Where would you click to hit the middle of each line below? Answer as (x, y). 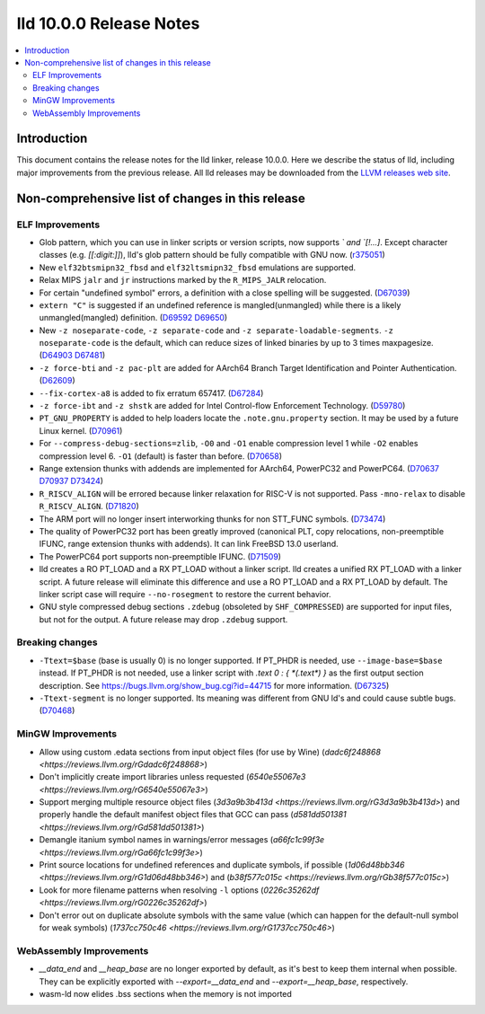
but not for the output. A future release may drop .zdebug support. (163, 619)
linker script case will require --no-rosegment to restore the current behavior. (185, 594)
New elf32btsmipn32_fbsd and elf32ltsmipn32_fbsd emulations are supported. (198, 267)
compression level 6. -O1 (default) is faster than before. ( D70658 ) (161, 456)
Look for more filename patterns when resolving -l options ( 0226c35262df (179, 890)
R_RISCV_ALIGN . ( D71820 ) (89, 507)
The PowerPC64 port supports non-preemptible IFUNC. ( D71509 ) (160, 556)
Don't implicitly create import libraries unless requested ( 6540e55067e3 (172, 777)
